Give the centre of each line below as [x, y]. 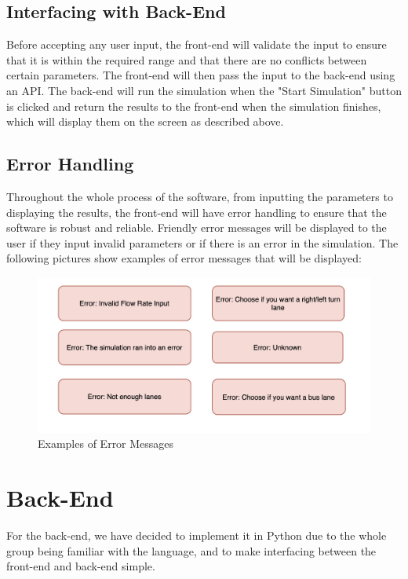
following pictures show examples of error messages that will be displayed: [184, 258]
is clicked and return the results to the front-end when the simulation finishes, [194, 106]
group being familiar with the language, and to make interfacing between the [191, 550]
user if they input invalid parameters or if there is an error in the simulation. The [202, 242]
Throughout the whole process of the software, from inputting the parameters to [200, 196]
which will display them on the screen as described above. [145, 121]
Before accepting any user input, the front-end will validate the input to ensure [197, 44]
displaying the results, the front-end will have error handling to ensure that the [197, 212]
